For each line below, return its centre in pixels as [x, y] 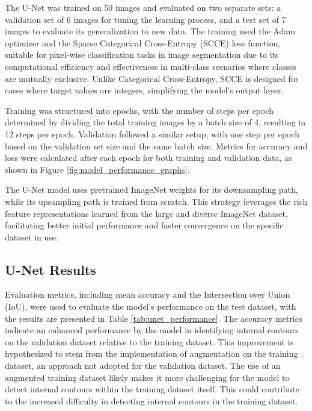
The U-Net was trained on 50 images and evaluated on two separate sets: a [143, 7]
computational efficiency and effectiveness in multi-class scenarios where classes [151, 66]
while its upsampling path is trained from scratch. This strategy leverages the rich [156, 201]
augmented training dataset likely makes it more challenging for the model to [147, 377]
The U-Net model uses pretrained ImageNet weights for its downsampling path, [151, 190]
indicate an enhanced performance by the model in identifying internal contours [152, 330]
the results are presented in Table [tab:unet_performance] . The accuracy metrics [154, 318]
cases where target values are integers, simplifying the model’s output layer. [144, 90]
